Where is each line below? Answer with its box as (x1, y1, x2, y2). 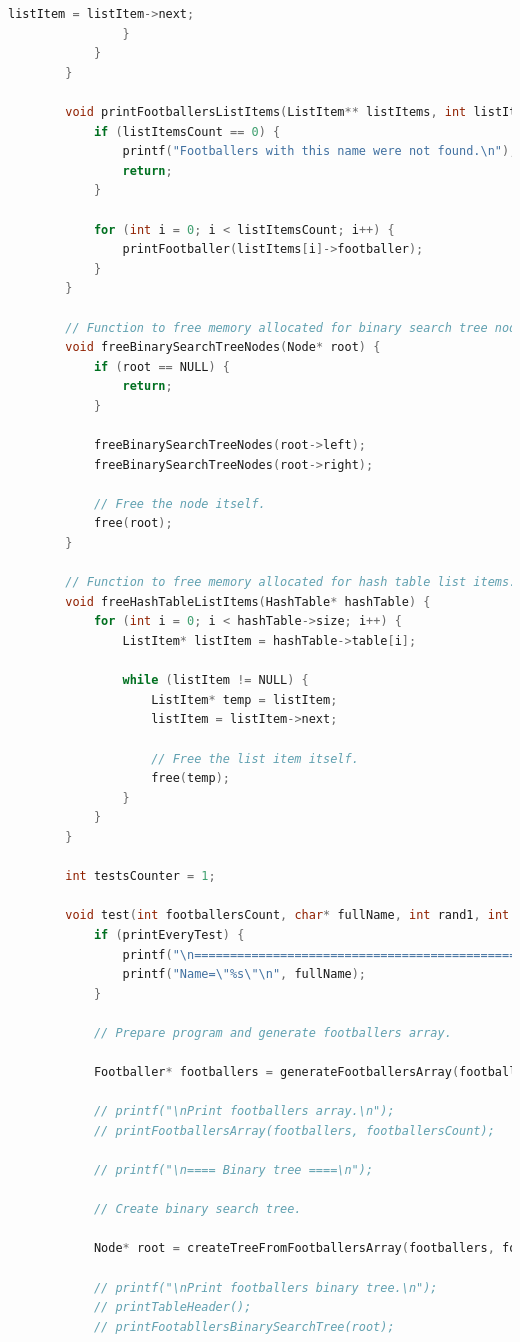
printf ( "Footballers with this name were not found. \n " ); (122, 144, 517, 159)
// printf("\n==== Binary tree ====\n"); (93, 1163, 374, 1178)
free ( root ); (93, 516, 173, 531)
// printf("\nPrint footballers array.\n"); (93, 1104, 395, 1119)
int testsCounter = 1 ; (65, 869, 216, 884)
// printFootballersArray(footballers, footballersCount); (93, 1123, 495, 1138)
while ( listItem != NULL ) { (122, 673, 309, 688)
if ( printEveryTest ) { (93, 927, 245, 942)
